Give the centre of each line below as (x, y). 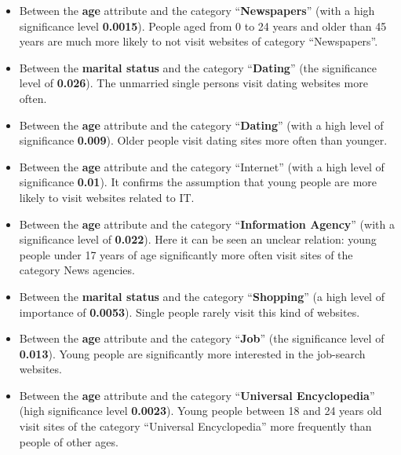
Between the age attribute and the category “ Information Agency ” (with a (207, 224)
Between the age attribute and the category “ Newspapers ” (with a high (197, 10)
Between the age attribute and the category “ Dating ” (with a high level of (201, 125)
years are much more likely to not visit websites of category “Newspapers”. (199, 41)
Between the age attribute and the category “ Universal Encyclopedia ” (197, 395)
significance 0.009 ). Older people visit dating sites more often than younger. (203, 140)
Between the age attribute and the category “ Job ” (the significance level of (202, 338)
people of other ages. (69, 441)
